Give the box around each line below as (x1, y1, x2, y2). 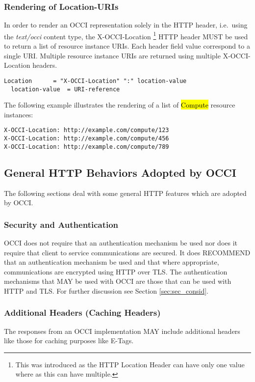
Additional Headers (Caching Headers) (4, 306, 161, 319)
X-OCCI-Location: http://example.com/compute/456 (4, 135, 169, 142)
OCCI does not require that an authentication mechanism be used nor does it (4, 237, 238, 247)
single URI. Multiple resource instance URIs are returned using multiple (4, 50, 221, 60)
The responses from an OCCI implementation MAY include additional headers (4, 326, 240, 336)
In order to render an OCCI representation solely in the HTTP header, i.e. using (4, 20, 248, 30)
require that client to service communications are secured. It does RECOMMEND (4, 247, 251, 257)
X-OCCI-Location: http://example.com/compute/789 (4, 143, 169, 150)
